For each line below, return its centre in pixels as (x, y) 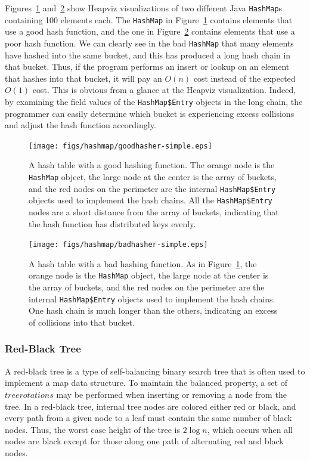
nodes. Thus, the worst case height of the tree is (93, 429)
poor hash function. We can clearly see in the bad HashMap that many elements (149, 43)
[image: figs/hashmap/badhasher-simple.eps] (118, 245)
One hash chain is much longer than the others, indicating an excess (153, 310)
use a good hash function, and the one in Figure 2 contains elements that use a (150, 31)
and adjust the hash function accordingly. (80, 125)
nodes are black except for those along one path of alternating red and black (144, 441)
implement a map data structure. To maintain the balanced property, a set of (146, 383)
